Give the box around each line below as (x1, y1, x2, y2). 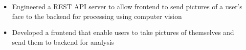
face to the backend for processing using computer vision (12, 11, 182, 21)
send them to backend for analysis (12, 36, 114, 47)
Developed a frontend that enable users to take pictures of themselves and (12, 27, 234, 37)
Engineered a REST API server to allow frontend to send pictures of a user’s (12, 1, 243, 11)
